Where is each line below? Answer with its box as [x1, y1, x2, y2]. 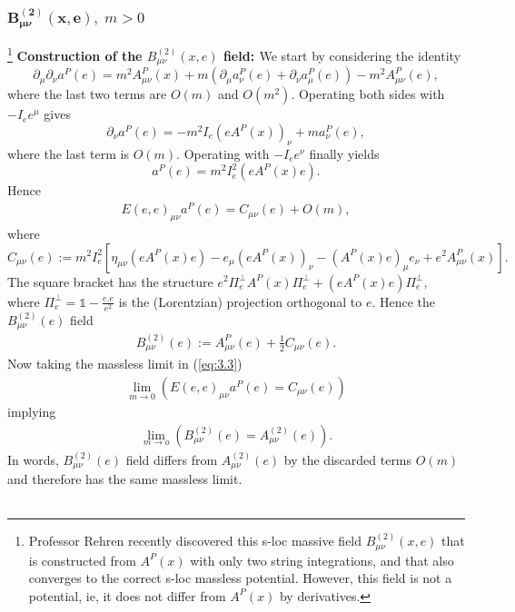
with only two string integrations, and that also [190, 550, 454, 569]
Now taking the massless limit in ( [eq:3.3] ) [7, 354, 243, 373]
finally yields [309, 143, 380, 163]
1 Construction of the [7, 44, 143, 64]
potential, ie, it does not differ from [28, 586, 226, 605]
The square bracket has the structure [7, 271, 213, 291]
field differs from [125, 449, 218, 469]
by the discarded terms [283, 449, 412, 469]
